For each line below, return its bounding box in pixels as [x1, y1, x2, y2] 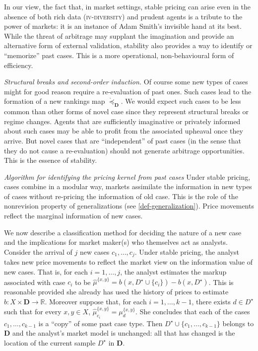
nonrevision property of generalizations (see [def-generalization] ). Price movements [4, 201, 254, 211]
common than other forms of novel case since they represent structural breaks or [4, 106, 249, 117]
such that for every [4, 306, 62, 317]
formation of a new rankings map [4, 96, 105, 106]
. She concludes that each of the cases [135, 306, 250, 317]
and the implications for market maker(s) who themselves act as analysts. [4, 237, 228, 247]
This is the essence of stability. [4, 155, 97, 165]
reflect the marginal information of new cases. [4, 211, 143, 221]
